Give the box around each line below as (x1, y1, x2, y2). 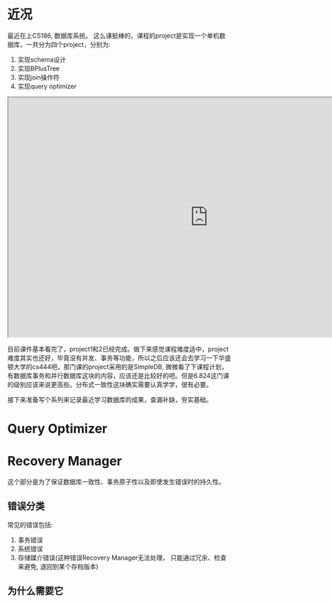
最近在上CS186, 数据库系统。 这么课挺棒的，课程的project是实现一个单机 (7, 31, 220, 40)
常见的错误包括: (7, 520, 53, 529)
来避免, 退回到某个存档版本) (17, 562, 99, 570)
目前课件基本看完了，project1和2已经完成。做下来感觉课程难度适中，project (7, 344, 229, 353)
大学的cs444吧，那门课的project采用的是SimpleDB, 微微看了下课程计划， (13, 362, 228, 371)
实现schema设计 (17, 55, 66, 64)
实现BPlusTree (17, 64, 60, 72)
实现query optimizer (17, 82, 77, 90)
